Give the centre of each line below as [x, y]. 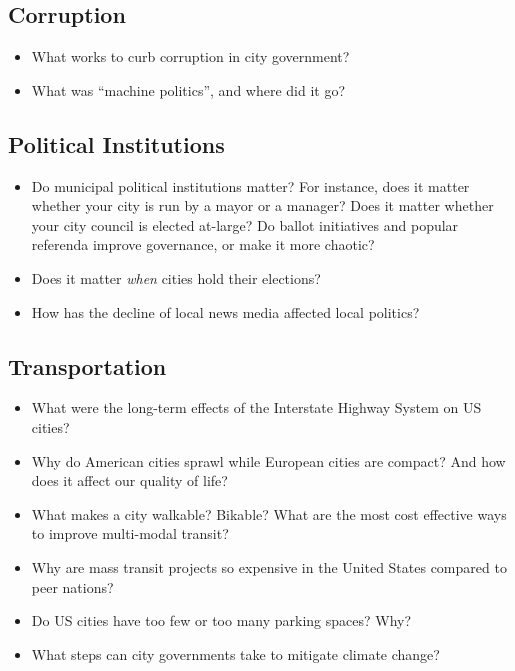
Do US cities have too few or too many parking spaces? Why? [221, 620]
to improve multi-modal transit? [130, 533]
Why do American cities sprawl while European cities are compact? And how [268, 460]
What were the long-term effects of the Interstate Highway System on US [256, 407]
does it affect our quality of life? [129, 480]
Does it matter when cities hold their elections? [176, 277]
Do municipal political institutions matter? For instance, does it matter [250, 185]
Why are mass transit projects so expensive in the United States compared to [269, 566]
